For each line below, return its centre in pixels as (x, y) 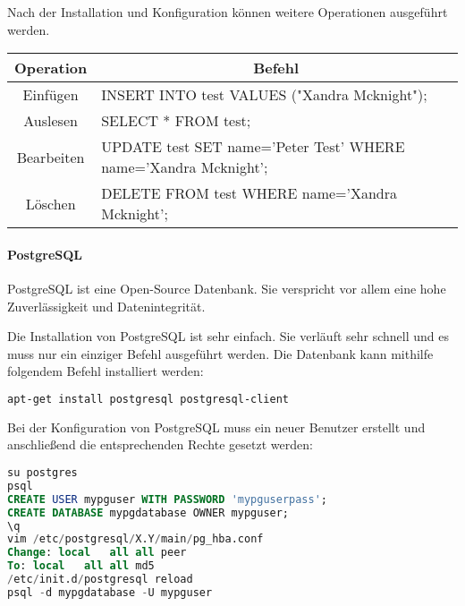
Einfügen (51, 95)
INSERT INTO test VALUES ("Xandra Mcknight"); (264, 95)
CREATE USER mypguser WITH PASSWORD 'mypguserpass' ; (168, 499)
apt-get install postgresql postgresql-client (148, 399)
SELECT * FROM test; (176, 121)
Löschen (51, 203)
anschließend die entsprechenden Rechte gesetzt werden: (160, 444)
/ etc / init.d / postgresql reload (100, 580)
